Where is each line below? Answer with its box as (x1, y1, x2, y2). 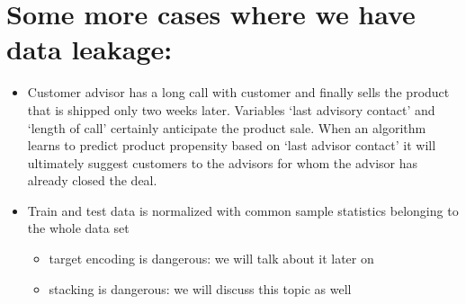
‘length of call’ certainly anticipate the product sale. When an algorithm (27, 118, 426, 137)
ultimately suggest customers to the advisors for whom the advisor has (27, 153, 417, 172)
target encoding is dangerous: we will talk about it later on (49, 249, 374, 268)
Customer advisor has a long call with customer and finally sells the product (27, 83, 450, 102)
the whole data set (27, 219, 130, 237)
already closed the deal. (27, 171, 157, 190)
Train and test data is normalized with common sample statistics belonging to (27, 201, 459, 219)
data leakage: (6, 31, 173, 67)
